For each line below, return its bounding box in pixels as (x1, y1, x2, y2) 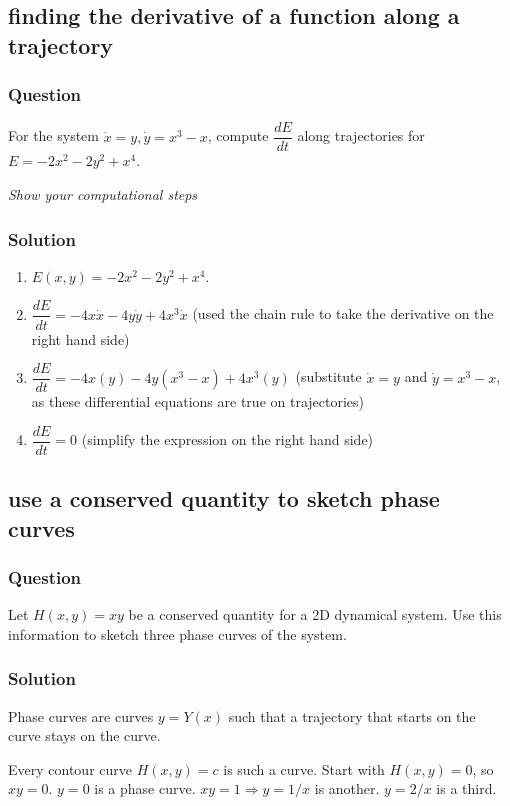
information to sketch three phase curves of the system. (8, 623, 347, 644)
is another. (314, 778, 380, 799)
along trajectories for (297, 125, 425, 146)
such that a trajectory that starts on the (228, 705, 476, 726)
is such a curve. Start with (223, 758, 385, 779)
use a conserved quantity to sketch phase (8, 483, 440, 514)
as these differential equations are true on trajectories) (31, 391, 365, 412)
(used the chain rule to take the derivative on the (192, 303, 494, 324)
